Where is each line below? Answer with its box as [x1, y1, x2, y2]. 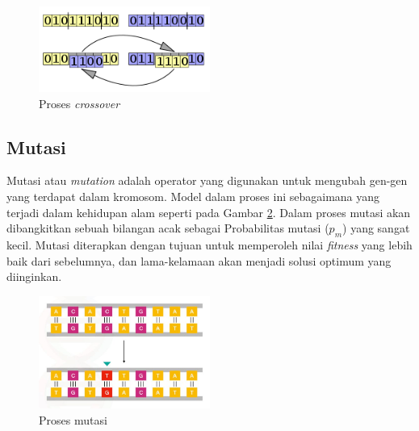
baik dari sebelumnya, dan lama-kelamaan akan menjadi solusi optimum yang [6, 252, 392, 269]
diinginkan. [6, 268, 62, 285]
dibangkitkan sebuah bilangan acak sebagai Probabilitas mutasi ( [6, 220, 329, 236]
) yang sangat [342, 220, 410, 236]
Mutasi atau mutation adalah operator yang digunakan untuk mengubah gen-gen [6, 172, 408, 189]
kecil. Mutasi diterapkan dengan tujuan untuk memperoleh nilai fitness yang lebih [6, 236, 413, 253]
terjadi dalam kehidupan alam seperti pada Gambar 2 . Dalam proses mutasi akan [6, 203, 411, 220]
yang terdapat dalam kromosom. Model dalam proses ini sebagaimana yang [6, 187, 380, 204]
